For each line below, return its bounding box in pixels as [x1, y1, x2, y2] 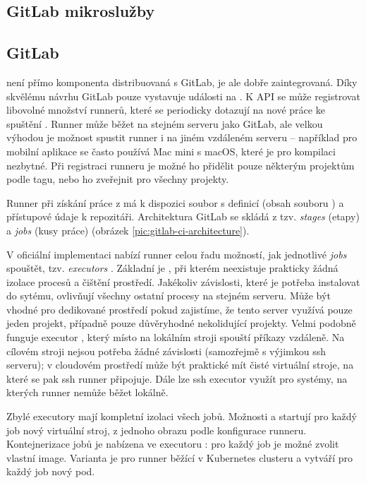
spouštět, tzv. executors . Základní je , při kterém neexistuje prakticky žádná [6, 261, 338, 275]
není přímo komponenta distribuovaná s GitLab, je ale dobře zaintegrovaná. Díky [6, 74, 358, 89]
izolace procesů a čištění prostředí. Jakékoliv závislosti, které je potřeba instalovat [6, 274, 360, 289]
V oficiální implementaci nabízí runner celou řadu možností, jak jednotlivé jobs [6, 246, 347, 261]
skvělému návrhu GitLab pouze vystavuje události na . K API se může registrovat [6, 88, 360, 103]
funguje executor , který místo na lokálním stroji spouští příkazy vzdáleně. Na [6, 330, 345, 345]
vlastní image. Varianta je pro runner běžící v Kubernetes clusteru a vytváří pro [6, 450, 353, 465]
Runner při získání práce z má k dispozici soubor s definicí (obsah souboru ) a [6, 195, 344, 210]
